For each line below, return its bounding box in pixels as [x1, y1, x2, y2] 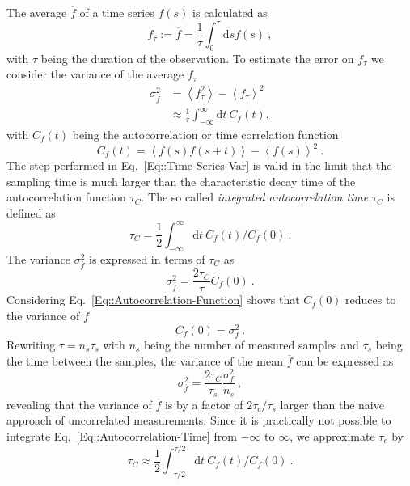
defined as [6, 204, 56, 221]
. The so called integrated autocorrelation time [141, 188, 369, 205]
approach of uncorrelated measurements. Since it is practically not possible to [6, 412, 391, 429]
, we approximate [290, 428, 375, 444]
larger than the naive [280, 395, 384, 412]
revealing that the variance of [6, 395, 152, 412]
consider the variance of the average [6, 66, 184, 82]
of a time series [79, 4, 154, 20]
